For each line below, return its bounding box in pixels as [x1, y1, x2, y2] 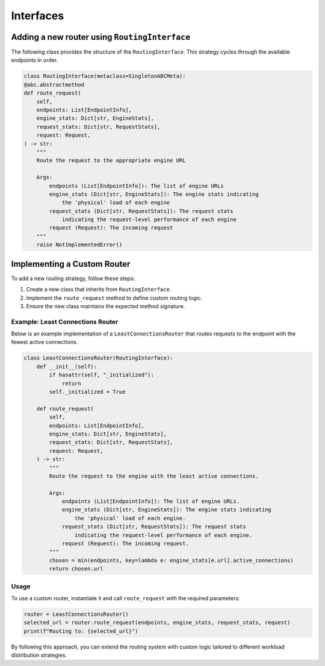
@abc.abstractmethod [23, 81, 84, 88]
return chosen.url [49, 565, 104, 572]
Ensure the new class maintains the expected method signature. [26, 302, 185, 310]
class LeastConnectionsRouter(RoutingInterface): [23, 355, 173, 361]
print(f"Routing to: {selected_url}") [23, 627, 138, 635]
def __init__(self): [36, 363, 97, 370]
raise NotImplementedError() [36, 241, 123, 248]
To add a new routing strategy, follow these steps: [11, 275, 135, 282]
